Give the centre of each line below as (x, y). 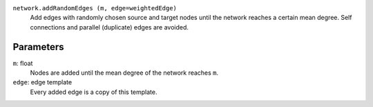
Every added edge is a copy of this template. (94, 92)
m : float (23, 63)
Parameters (38, 47)
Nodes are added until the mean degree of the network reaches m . (124, 73)
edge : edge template (42, 82)
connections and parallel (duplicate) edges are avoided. (109, 27)
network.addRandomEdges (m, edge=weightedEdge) (95, 8)
